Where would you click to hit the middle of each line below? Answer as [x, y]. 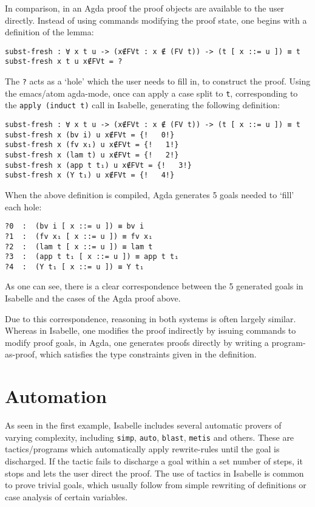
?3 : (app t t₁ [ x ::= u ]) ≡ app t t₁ [92, 257]
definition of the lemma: [49, 32]
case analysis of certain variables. [66, 496]
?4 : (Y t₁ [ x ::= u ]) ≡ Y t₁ [75, 267]
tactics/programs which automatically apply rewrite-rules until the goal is [142, 449]
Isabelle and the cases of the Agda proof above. [93, 298]
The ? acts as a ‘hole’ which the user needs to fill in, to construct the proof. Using [158, 81]
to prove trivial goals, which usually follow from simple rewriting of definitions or [156, 485]
